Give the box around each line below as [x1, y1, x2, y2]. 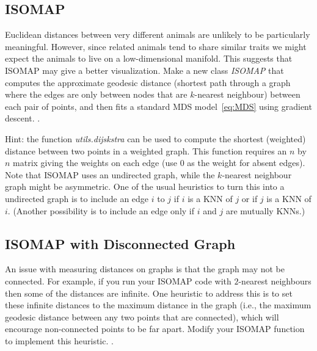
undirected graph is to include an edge [5, 192, 149, 204]
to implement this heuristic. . [5, 334, 114, 347]
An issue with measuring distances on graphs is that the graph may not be [5, 262, 285, 275]
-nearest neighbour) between [194, 88, 301, 101]
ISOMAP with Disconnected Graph [5, 234, 236, 253]
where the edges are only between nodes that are [5, 88, 188, 101]
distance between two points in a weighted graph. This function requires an [5, 144, 287, 157]
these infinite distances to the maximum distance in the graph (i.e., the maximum [5, 299, 312, 311]
